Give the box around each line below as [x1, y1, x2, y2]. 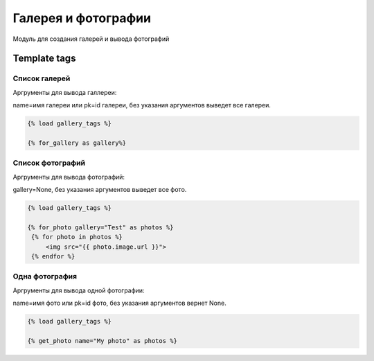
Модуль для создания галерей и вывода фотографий [12, 35, 170, 43]
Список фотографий [12, 158, 86, 168]
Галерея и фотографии [12, 10, 152, 26]
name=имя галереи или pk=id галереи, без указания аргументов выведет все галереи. [12, 101, 271, 109]
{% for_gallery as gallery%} [27, 139, 127, 147]
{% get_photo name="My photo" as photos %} [27, 337, 178, 344]
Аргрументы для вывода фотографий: [12, 173, 125, 181]
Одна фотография [12, 272, 78, 281]
